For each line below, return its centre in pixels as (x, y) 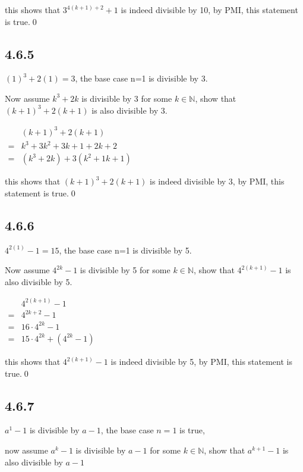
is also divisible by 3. (130, 110)
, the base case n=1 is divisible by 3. (141, 78)
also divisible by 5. (39, 281)
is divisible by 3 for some (127, 98)
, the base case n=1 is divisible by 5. (125, 250)
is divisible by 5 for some (125, 270)
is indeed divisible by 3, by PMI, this (217, 181)
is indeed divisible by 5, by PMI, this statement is (201, 361)
